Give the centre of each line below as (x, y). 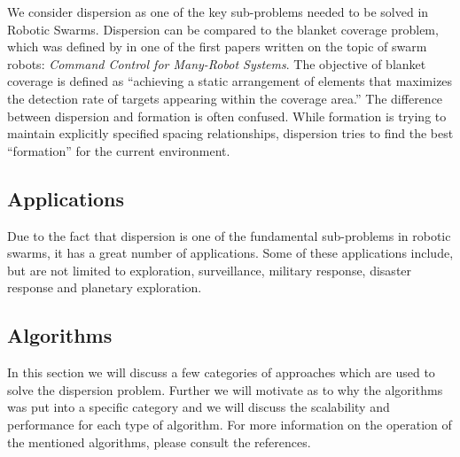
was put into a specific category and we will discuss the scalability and (199, 407)
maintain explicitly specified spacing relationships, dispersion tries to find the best (230, 133)
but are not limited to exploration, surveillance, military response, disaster (210, 270)
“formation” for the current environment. (119, 150)
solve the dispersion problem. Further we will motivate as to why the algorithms (225, 389)
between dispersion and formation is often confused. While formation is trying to (227, 116)
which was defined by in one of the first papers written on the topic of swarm (217, 46)
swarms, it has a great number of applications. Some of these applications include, (230, 253)
